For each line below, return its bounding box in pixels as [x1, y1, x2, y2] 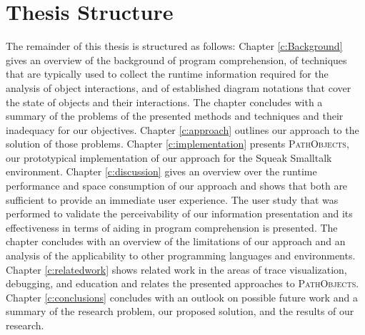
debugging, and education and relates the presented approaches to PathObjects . [6, 276, 359, 291]
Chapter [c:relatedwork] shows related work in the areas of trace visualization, [6, 262, 347, 277]
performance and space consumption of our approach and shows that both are [6, 178, 348, 193]
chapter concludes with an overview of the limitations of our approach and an [6, 234, 346, 249]
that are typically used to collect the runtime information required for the [6, 66, 329, 81]
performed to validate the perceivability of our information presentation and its [6, 206, 353, 221]
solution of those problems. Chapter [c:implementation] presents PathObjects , [6, 136, 349, 151]
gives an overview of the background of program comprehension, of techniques [6, 52, 347, 67]
